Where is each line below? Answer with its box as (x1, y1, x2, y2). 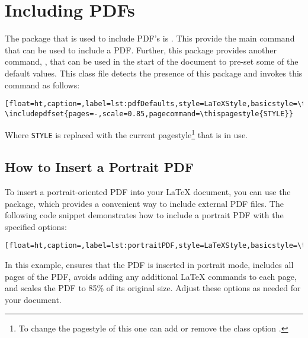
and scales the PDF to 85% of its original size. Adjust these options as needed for (5, 282, 301, 294)
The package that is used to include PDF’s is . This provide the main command (5, 32, 295, 44)
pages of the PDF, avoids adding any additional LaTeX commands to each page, (5, 270, 297, 282)
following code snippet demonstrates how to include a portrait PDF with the (5, 209, 284, 221)
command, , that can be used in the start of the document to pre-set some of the (5, 55, 299, 68)
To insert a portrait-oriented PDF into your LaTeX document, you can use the (5, 185, 291, 197)
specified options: (5, 220, 67, 232)
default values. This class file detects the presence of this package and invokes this (5, 66, 303, 79)
